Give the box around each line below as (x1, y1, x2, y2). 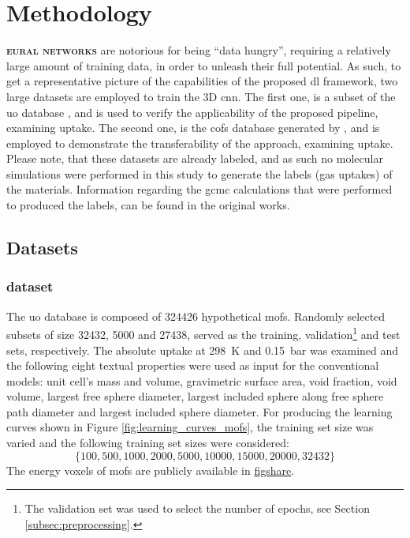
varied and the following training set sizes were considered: (6, 435, 290, 451)
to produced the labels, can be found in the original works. (6, 197, 290, 213)
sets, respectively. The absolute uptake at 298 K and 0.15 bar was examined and (6, 341, 399, 358)
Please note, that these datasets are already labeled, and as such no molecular (6, 150, 383, 167)
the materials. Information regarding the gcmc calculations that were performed (6, 181, 393, 198)
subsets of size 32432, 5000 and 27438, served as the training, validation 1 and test (6, 324, 401, 342)
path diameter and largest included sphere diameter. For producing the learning (6, 403, 393, 419)
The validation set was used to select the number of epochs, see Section (24, 500, 370, 517)
